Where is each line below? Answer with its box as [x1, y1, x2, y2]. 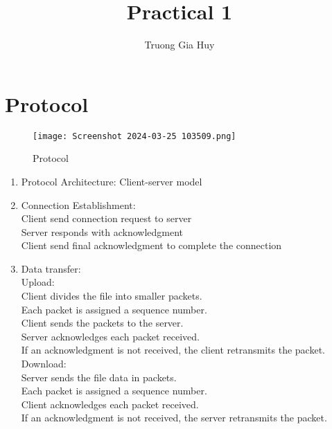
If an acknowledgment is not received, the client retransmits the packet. [21, 343, 325, 357]
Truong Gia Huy [144, 37, 215, 52]
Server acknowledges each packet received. [21, 329, 200, 343]
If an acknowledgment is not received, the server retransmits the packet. [21, 410, 327, 425]
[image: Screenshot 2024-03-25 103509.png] [33, 131, 236, 141]
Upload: [21, 275, 55, 289]
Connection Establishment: [21, 197, 136, 212]
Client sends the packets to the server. [21, 316, 184, 330]
